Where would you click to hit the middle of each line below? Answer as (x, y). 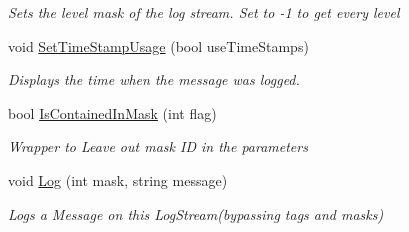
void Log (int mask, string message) (118, 179)
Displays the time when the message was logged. (154, 79)
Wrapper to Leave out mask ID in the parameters (158, 146)
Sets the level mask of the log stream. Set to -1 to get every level (204, 12)
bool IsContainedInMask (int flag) (112, 112)
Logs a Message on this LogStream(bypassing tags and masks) (196, 213)
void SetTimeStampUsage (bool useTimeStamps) (158, 45)
